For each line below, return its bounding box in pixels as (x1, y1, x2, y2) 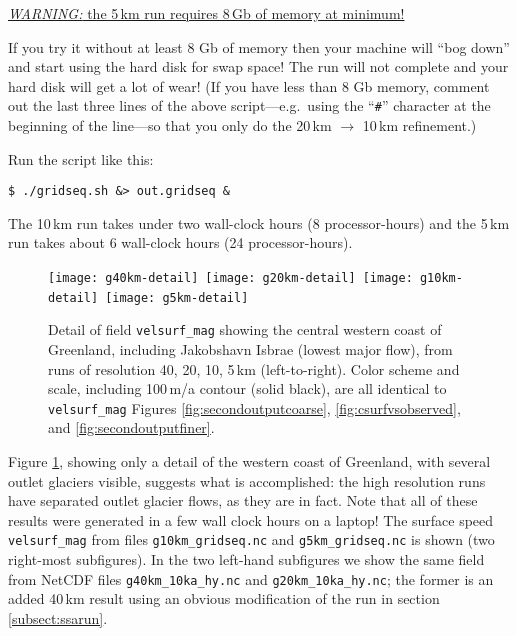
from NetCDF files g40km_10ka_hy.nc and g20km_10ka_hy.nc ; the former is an (8, 568, 494, 589)
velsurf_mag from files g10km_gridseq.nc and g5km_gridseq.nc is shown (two (8, 529, 495, 550)
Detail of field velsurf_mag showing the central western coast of (48, 319, 442, 340)
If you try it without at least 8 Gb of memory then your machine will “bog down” (8, 36, 510, 57)
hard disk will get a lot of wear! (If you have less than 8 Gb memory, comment (8, 75, 490, 96)
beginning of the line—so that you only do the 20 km (8, 115, 332, 136)
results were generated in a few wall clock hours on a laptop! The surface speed (8, 509, 494, 530)
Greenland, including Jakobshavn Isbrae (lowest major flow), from (48, 339, 453, 360)
